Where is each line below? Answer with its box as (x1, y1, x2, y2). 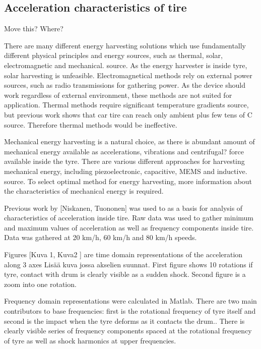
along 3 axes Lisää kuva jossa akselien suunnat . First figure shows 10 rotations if (4, 259, 253, 269)
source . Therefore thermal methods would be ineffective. (4, 119, 177, 130)
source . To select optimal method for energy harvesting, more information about (4, 176, 252, 186)
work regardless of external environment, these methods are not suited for (4, 89, 232, 100)
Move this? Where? (4, 23, 63, 34)
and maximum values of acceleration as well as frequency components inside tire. (4, 222, 254, 232)
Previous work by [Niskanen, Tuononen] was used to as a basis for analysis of (4, 202, 243, 213)
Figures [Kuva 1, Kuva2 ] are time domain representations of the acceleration (4, 249, 243, 260)
